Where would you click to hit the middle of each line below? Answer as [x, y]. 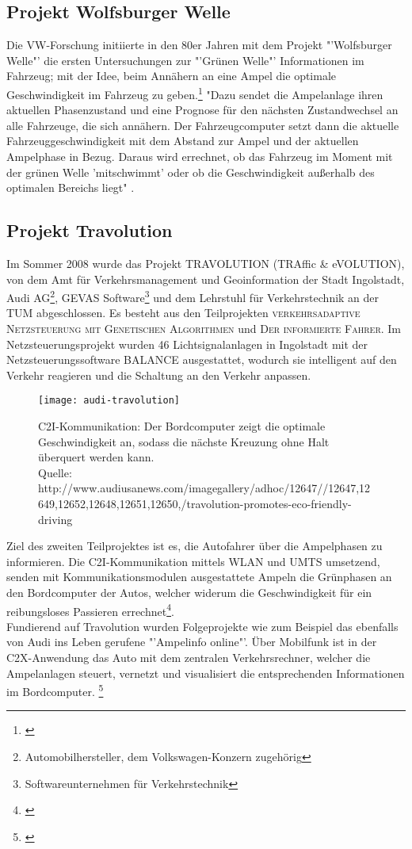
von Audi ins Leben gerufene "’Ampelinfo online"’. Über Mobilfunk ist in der [192, 642]
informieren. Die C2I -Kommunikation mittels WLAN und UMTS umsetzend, [193, 561]
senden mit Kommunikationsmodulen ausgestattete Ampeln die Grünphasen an [199, 577]
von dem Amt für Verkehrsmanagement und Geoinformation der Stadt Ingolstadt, [206, 279]
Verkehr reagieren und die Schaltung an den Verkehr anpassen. [159, 375]
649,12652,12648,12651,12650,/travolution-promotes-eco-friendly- [195, 504]
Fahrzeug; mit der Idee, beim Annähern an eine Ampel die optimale [172, 76]
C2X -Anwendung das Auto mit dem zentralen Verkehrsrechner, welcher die [189, 658]
